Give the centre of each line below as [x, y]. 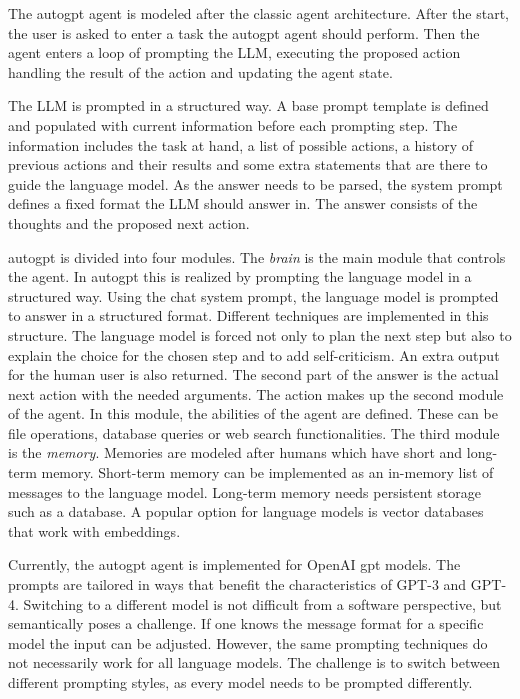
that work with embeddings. [94, 530]
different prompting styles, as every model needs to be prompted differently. [240, 682]
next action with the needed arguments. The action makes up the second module [256, 393]
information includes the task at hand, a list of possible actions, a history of [240, 144]
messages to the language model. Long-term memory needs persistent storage [244, 491]
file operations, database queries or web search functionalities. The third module [254, 432]
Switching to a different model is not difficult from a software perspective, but [262, 603]
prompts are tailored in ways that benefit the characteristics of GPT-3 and [237, 584]
